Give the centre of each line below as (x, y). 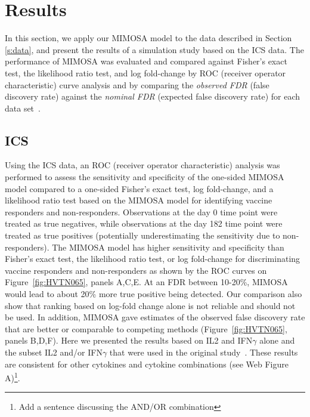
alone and (277, 340)
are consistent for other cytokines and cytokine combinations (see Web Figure (147, 364)
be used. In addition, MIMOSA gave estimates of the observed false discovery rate (155, 317)
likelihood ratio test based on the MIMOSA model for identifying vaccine (139, 200)
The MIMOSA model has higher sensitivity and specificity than (168, 247)
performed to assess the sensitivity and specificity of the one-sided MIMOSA (145, 177)
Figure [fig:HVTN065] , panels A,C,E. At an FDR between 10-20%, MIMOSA (146, 282)
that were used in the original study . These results (204, 352)
